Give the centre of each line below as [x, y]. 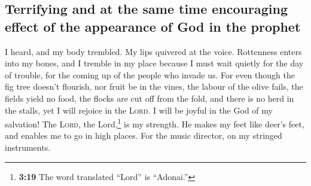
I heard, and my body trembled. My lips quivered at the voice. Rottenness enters [153, 51]
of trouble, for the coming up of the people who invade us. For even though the [150, 74]
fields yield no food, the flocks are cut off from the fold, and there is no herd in [150, 98]
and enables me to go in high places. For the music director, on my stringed [144, 135]
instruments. [28, 147]
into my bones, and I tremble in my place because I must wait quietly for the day [154, 63]
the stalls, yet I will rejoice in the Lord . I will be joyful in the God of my [139, 110]
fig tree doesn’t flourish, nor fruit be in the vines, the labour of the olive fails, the [154, 86]
